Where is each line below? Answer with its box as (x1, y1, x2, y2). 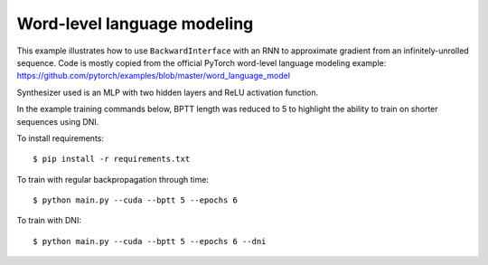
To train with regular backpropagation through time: (16, 174, 210, 185)
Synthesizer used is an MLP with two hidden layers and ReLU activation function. (16, 87, 319, 98)
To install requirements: (16, 132, 104, 144)
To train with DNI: (16, 215, 81, 226)
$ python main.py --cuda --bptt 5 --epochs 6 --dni (33, 236, 267, 246)
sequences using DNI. (16, 116, 99, 127)
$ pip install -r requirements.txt (33, 154, 191, 165)
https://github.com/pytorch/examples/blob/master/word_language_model (16, 71, 291, 81)
